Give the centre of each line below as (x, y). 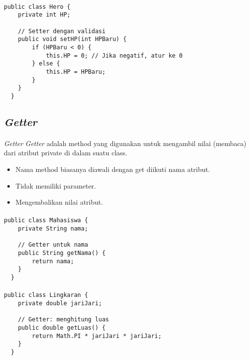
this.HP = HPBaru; (76, 72)
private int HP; (44, 15)
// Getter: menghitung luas (63, 320)
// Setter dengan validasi (62, 31)
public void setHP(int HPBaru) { (72, 39)
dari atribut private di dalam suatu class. (66, 153)
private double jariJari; (60, 303)
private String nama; (53, 229)
